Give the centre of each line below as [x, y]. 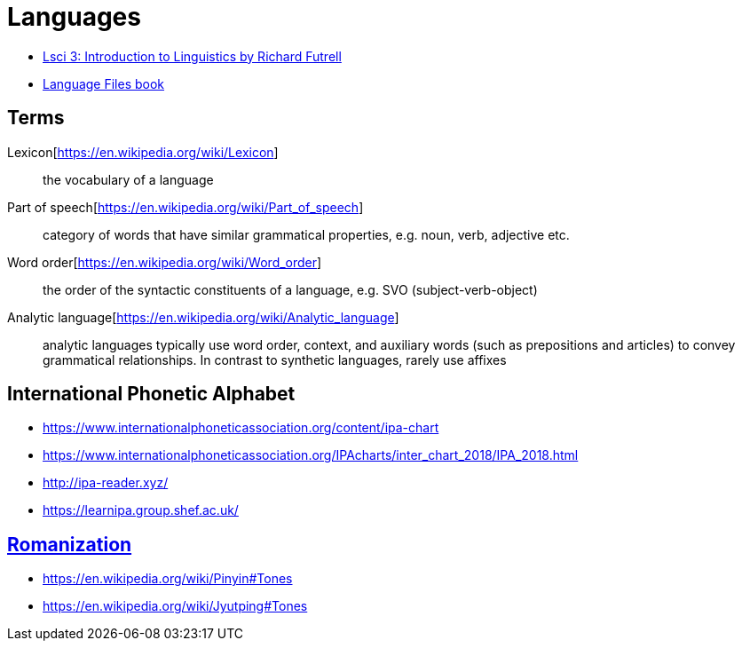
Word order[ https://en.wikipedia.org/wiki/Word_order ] [165, 262]
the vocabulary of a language [128, 179]
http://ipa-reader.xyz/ [106, 483]
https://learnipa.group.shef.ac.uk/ [141, 510]
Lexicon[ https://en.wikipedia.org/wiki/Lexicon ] [143, 152]
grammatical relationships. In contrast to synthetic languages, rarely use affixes [275, 360]
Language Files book [104, 83]
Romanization [70, 544]
